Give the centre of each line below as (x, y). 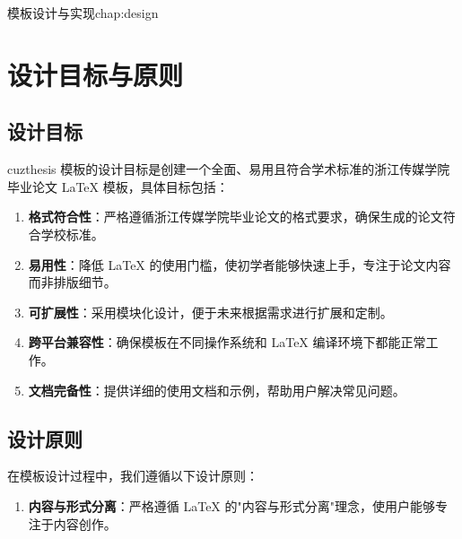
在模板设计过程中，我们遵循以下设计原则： (133, 476)
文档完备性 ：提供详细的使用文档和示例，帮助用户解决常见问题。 (217, 390)
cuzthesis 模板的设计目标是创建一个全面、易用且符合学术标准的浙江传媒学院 (229, 169)
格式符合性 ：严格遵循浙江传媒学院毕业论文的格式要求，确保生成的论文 (235, 217)
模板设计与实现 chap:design (83, 13)
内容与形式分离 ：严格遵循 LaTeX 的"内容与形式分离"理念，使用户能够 (232, 505)
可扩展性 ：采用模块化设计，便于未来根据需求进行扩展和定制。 (210, 312)
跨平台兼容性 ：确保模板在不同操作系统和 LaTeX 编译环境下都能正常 (227, 342)
